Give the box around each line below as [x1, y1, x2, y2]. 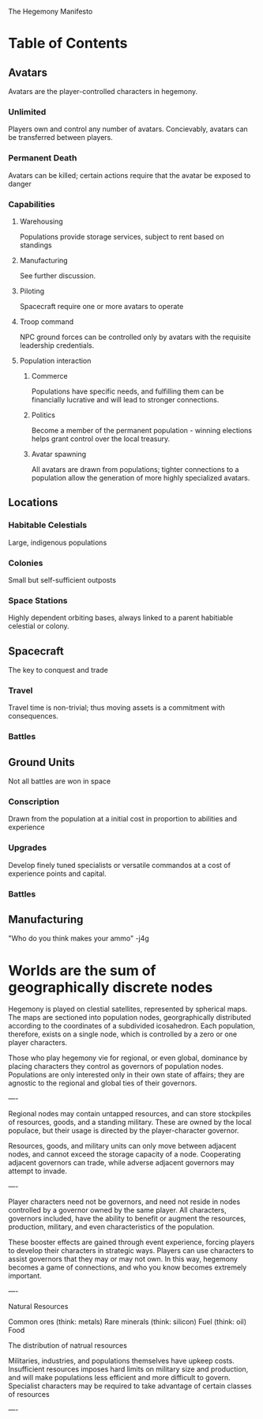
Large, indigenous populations [8, 538, 107, 547]
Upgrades [8, 842, 47, 853]
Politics [31, 410, 55, 420]
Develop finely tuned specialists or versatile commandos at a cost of [8, 860, 231, 870]
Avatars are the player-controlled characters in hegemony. [8, 87, 198, 96]
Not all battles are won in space [8, 776, 111, 786]
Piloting [19, 286, 45, 296]
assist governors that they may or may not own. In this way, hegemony [8, 1255, 239, 1264]
